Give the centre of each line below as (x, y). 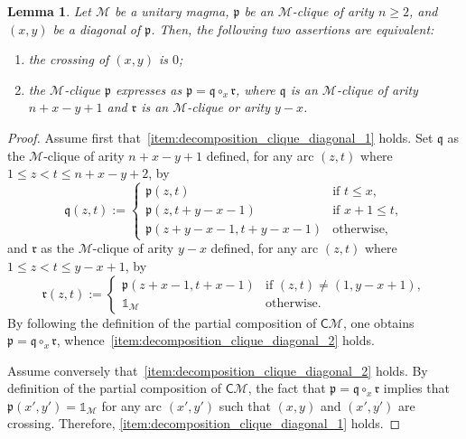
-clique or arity (228, 107)
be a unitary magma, (172, 11)
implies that (416, 388)
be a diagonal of (97, 28)
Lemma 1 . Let (49, 11)
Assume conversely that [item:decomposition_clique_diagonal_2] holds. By (218, 370)
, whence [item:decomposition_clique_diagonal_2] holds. (215, 340)
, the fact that (287, 388)
